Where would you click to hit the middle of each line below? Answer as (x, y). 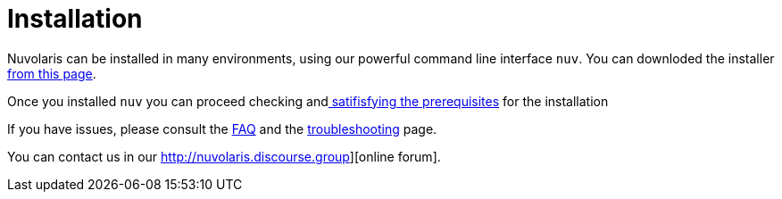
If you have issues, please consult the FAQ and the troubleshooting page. (222, 129)
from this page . (52, 73)
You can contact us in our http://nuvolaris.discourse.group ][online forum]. (224, 156)
